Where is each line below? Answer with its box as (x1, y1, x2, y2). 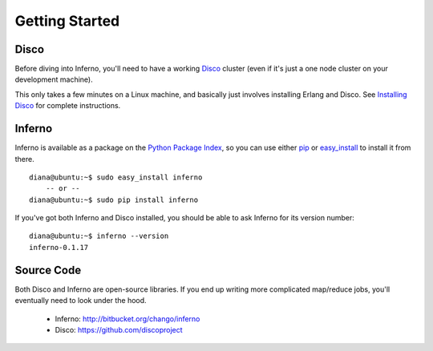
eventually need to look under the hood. (14, 296, 148, 305)
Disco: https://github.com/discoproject (55, 325, 184, 334)
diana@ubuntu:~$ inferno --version (29, 232, 169, 240)
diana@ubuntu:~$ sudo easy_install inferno (29, 172, 203, 182)
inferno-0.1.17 (29, 243, 89, 252)
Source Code (14, 263, 82, 276)
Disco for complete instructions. (14, 101, 121, 111)
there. (14, 154, 35, 163)
